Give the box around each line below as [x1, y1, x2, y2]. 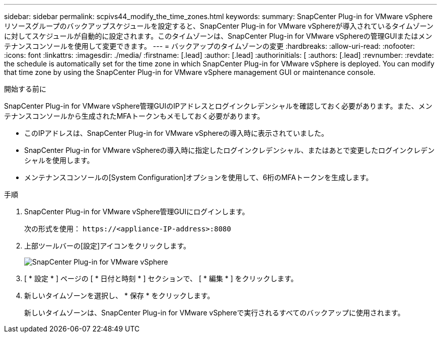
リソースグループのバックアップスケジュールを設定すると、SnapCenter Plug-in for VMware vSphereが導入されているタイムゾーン [4, 22, 434, 30]
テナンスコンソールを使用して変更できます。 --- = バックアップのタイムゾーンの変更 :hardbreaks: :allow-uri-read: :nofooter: [4, 42, 415, 50]
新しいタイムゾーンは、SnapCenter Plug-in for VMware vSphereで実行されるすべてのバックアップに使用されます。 [24, 308, 405, 317]
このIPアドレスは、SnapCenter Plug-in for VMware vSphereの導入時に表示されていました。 [24, 129, 328, 137]
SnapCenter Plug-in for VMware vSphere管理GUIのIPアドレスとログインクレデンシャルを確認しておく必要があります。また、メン [4, 102, 432, 110]
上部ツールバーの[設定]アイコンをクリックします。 [24, 241, 191, 250]
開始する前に [4, 85, 46, 93]
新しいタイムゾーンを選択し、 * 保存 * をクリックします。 [24, 291, 214, 300]
